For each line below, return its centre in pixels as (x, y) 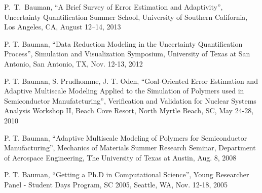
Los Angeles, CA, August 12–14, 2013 (63, 27)
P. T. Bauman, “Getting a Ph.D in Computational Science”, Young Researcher (127, 174)
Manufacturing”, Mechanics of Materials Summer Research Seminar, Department (130, 148)
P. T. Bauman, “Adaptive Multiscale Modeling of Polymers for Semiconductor (126, 137)
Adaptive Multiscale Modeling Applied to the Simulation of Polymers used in (124, 91)
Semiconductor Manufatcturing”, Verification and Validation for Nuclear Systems (130, 100)
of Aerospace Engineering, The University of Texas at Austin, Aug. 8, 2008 (120, 157)
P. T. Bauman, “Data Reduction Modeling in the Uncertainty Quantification (123, 43)
